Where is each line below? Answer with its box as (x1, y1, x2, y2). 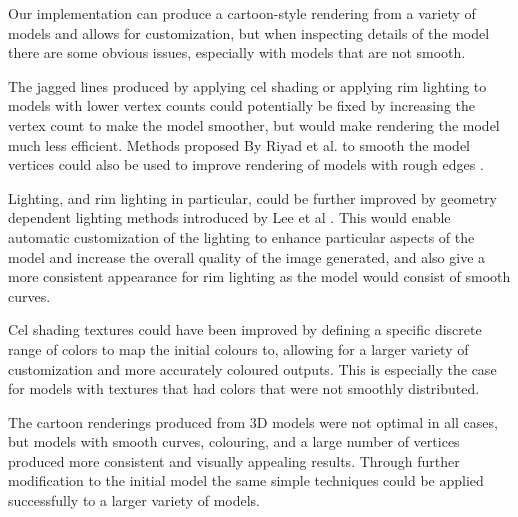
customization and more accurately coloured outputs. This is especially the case (8, 358, 497, 379)
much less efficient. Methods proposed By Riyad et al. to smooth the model (8, 134, 470, 155)
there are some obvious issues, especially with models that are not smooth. (8, 42, 466, 63)
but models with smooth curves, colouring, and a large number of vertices (8, 431, 460, 452)
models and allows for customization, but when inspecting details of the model (8, 22, 490, 43)
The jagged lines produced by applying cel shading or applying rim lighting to (8, 75, 487, 96)
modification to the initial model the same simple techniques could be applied (8, 470, 484, 491)
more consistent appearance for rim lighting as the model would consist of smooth (8, 266, 511, 287)
